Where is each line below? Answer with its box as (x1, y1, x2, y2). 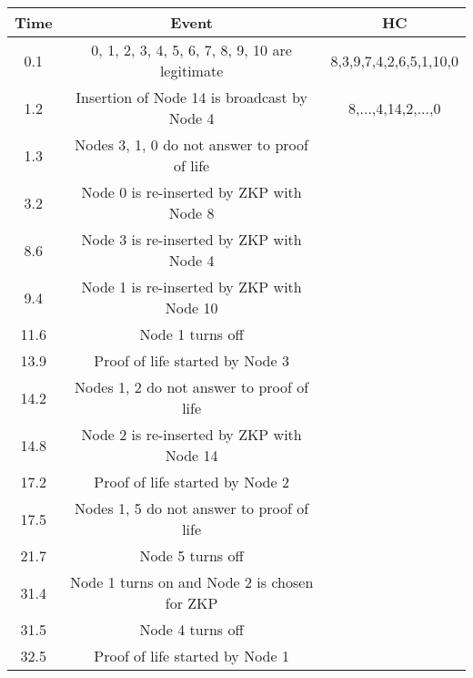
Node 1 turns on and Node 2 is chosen (69, 571, 314, 592)
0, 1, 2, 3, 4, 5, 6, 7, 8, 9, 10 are (91, 39, 292, 60)
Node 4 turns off (139, 619, 244, 640)
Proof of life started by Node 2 (94, 471, 289, 492)
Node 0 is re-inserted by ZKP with (81, 181, 302, 202)
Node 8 (168, 202, 215, 223)
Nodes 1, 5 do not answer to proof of (75, 498, 309, 519)
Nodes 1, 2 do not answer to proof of (75, 376, 309, 397)
